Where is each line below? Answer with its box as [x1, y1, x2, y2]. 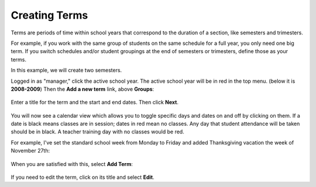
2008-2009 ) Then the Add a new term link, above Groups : [11, 85, 154, 93]
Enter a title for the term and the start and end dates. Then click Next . [11, 99, 178, 106]
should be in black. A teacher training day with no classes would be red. [11, 128, 184, 135]
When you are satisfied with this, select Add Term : [11, 160, 133, 167]
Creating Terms [11, 9, 88, 22]
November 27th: [11, 147, 50, 154]
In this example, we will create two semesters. [11, 67, 122, 74]
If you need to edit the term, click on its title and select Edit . [11, 174, 154, 181]
